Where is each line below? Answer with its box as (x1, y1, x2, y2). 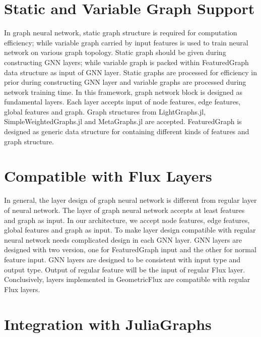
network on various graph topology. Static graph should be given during (4, 47, 226, 58)
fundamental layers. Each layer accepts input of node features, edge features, (4, 96, 241, 107)
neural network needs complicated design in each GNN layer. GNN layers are (4, 234, 242, 245)
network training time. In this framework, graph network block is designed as (4, 86, 243, 97)
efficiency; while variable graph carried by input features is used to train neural (4, 37, 248, 47)
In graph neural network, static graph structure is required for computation (4, 27, 237, 38)
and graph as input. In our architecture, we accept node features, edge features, (4, 214, 250, 225)
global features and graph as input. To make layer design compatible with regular (4, 224, 256, 235)
